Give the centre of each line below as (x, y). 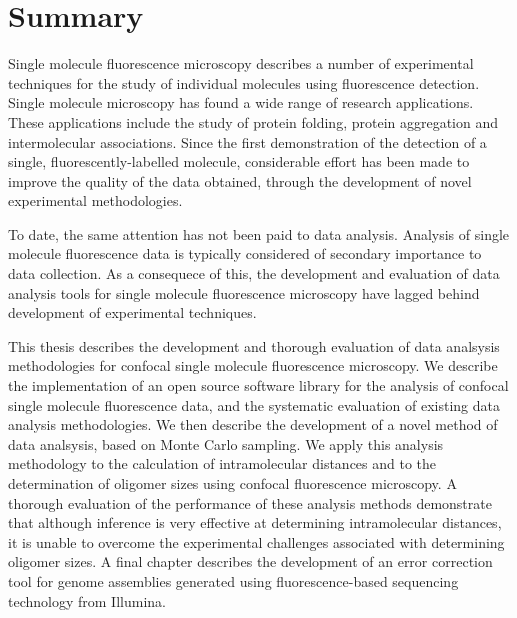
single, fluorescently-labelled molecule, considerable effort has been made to (239, 161)
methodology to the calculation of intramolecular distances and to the (222, 463)
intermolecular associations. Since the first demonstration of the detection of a (247, 141)
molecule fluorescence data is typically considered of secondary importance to (245, 253)
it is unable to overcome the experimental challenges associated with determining (256, 541)
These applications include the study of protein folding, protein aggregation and (253, 121)
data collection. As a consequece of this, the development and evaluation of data (254, 273)
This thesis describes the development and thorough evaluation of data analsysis (254, 345)
